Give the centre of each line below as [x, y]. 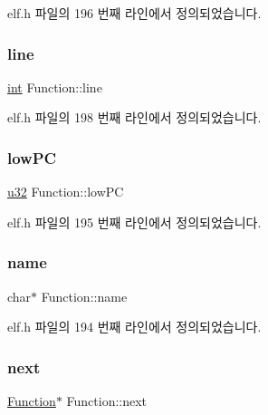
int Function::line [55, 87]
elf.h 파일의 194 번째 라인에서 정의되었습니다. [134, 327]
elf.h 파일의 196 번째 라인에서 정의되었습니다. [134, 13]
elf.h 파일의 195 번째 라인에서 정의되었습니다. [134, 222]
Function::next [107, 401]
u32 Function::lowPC [66, 192]
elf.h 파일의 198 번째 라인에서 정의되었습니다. [134, 117]
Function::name [84, 296]
